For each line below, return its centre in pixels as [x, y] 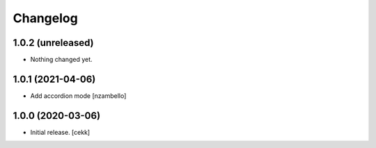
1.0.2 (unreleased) [53, 43]
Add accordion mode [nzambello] [78, 96]
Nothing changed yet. [62, 60]
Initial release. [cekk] [60, 132]
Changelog [45, 18]
